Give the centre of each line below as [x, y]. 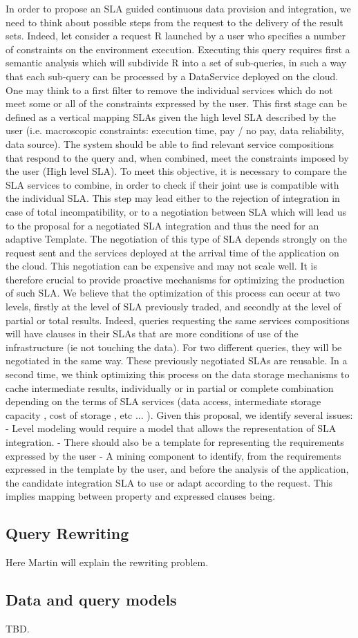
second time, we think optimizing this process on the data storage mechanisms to [178, 374]
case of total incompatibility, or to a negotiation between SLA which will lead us [176, 211]
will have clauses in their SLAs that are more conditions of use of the [152, 334]
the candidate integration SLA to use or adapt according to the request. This [169, 482]
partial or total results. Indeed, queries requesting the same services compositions [178, 320]
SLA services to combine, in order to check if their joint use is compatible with [172, 184]
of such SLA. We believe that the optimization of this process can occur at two [173, 293]
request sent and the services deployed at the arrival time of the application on [172, 252]
